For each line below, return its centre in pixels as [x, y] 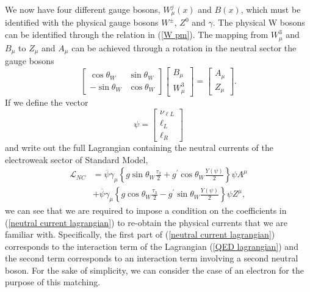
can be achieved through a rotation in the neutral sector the [184, 47]
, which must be [271, 9]
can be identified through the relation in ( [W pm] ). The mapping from [137, 35]
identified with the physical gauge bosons [82, 22]
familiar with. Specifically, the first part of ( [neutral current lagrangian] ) [140, 234]
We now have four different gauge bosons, [83, 9]
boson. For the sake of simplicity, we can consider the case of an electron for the [154, 270]
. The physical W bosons [259, 22]
